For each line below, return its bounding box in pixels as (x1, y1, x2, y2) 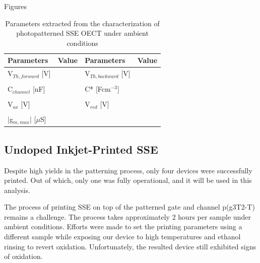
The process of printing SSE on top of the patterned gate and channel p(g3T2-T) (4, 202, 255, 212)
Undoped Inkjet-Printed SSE (4, 141, 158, 157)
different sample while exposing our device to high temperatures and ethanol (4, 231, 241, 242)
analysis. (4, 184, 30, 195)
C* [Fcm (85, 84, 111, 94)
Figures (4, 1, 27, 11)
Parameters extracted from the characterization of (5, 18, 160, 28)
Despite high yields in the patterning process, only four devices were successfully (4, 165, 252, 175)
